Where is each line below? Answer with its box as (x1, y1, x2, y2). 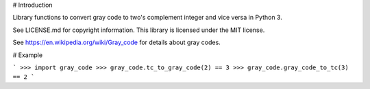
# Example (12, 51, 43, 59)
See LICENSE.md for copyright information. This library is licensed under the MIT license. (12, 26, 265, 34)
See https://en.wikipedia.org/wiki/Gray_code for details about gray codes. (12, 38, 221, 47)
